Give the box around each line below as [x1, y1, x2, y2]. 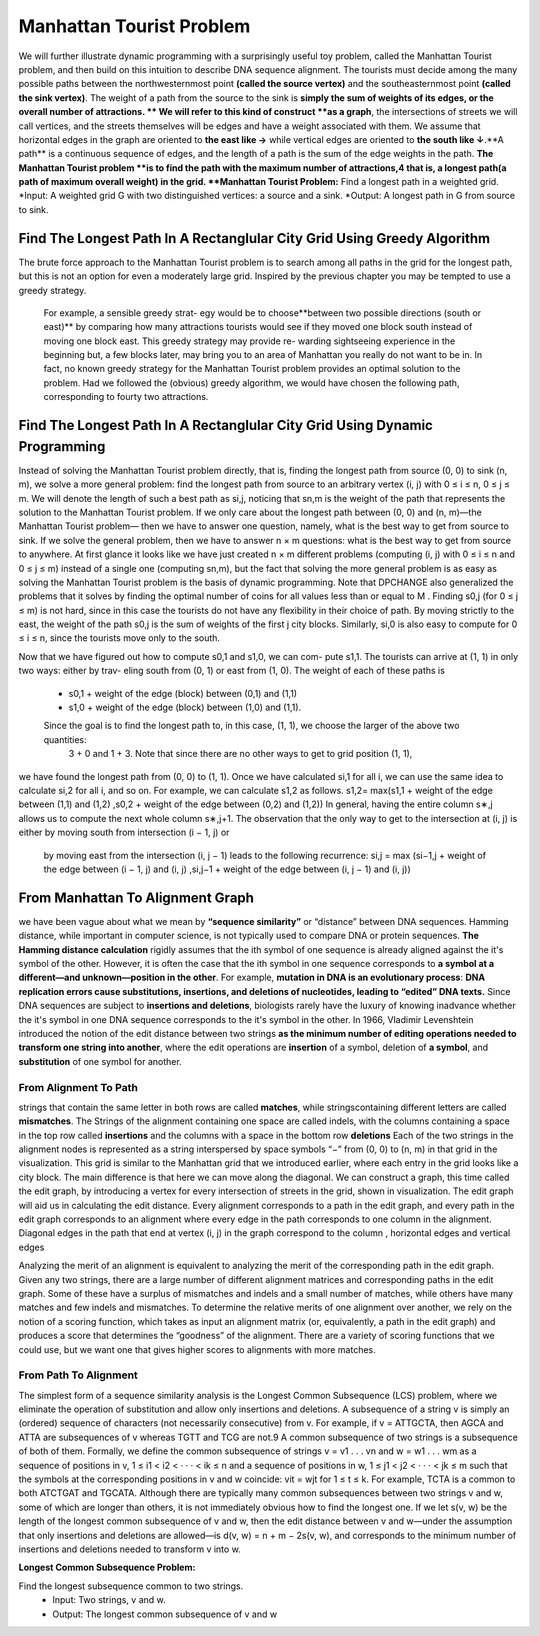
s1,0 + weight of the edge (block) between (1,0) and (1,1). [68, 701, 302, 714]
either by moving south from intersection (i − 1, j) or [18, 826, 230, 839]
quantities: [43, 733, 87, 745]
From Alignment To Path [18, 1080, 139, 1094]
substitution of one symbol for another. [18, 1055, 182, 1067]
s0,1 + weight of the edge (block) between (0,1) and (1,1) [68, 687, 298, 699]
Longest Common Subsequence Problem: [18, 1561, 196, 1574]
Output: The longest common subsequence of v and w [52, 1608, 278, 1620]
